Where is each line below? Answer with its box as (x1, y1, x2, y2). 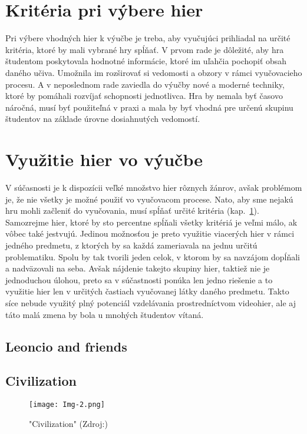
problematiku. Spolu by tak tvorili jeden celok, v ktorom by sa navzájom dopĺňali (5, 250, 300, 263)
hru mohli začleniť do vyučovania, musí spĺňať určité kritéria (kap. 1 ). (5, 204, 259, 217)
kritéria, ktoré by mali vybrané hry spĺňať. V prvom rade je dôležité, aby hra (5, 43, 284, 55)
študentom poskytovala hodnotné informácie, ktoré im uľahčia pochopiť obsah (5, 55, 287, 67)
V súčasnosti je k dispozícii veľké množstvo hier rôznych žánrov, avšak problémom (5, 181, 302, 193)
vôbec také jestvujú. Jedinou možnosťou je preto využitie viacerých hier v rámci (5, 227, 295, 240)
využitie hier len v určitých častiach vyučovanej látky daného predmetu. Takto (5, 285, 289, 297)
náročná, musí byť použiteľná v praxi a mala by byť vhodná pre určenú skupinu (5, 101, 293, 113)
